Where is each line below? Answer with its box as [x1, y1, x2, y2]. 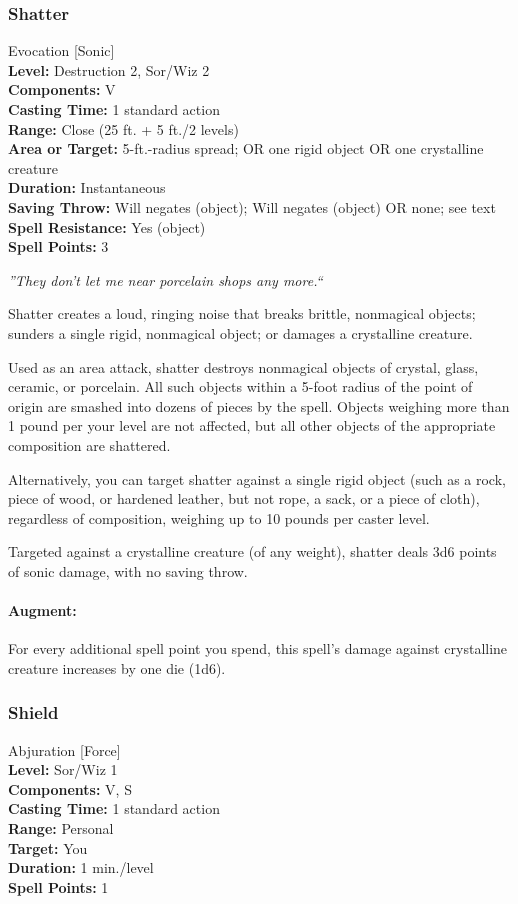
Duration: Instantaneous [8, 177, 166, 198]
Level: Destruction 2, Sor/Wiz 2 [8, 59, 210, 80]
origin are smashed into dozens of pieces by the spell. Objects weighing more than [8, 395, 510, 416]
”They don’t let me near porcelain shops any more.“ [8, 269, 323, 290]
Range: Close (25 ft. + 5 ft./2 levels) [8, 118, 239, 139]
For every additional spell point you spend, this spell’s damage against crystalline [8, 638, 508, 659]
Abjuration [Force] [8, 739, 121, 760]
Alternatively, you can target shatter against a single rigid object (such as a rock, [8, 468, 506, 489]
